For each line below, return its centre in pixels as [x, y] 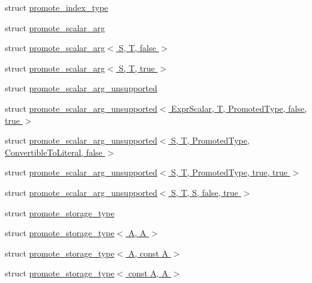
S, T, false [137, 48]
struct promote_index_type [57, 7]
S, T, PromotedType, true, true [229, 172]
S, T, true [137, 68]
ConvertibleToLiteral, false [54, 152]
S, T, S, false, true [205, 192]
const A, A [148, 273]
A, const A [148, 253]
